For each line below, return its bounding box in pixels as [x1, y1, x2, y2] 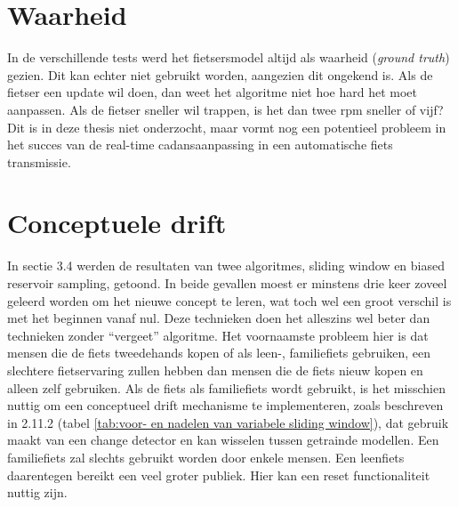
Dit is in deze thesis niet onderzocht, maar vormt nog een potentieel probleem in [7, 117, 446, 136]
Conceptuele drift [7, 205, 227, 241]
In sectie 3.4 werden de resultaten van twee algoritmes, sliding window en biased [7, 256, 445, 275]
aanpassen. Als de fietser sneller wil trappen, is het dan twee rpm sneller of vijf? [7, 100, 444, 118]
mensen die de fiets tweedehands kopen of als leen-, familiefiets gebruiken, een [7, 343, 430, 362]
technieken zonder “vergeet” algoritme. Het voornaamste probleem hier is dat [7, 326, 429, 344]
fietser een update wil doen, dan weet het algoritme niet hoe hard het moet [7, 83, 418, 101]
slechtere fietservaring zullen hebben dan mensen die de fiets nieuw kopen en [7, 360, 423, 379]
